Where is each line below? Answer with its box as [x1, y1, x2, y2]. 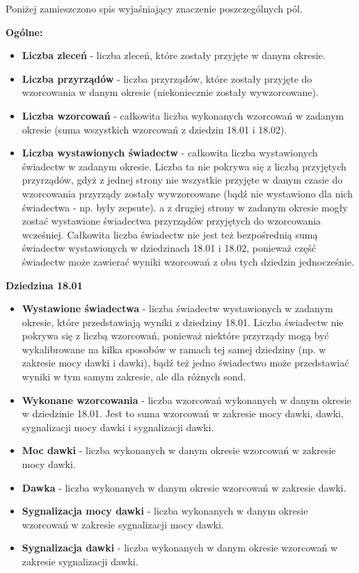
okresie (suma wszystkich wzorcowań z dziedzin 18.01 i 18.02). [22, 122, 287, 136]
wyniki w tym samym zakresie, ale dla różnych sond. [22, 369, 246, 384]
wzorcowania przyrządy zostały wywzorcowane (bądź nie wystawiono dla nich [22, 186, 353, 200]
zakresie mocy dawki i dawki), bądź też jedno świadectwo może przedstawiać [22, 355, 349, 370]
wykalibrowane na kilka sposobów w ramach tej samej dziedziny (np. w [22, 341, 326, 356]
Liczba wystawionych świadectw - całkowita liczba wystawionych [22, 145, 318, 160]
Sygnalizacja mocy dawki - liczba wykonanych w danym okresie [22, 503, 308, 518]
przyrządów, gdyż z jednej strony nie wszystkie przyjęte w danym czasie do [22, 172, 343, 187]
